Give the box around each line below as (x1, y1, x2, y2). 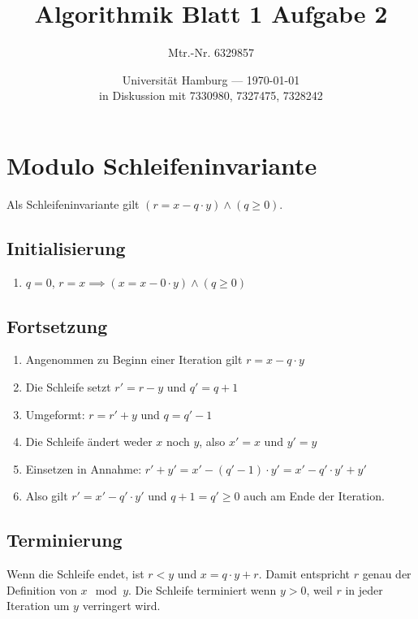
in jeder (345, 581, 383, 598)
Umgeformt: (25, 405, 85, 422)
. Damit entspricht (258, 565, 350, 582)
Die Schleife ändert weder (25, 433, 153, 450)
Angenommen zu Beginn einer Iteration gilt (25, 351, 243, 368)
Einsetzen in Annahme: (25, 460, 142, 477)
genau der (362, 565, 412, 582)
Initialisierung (6, 235, 126, 260)
